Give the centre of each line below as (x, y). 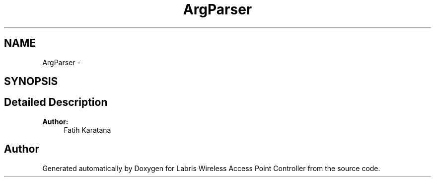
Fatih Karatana (87, 130)
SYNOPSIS (31, 82)
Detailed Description (56, 102)
